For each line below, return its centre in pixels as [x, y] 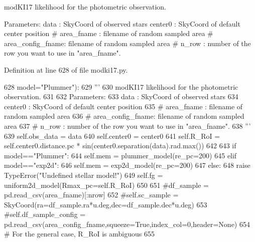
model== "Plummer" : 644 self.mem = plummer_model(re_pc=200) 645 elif [120, 155]
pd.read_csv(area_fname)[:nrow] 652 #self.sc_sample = [91, 195]
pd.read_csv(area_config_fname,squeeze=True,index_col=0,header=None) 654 [127, 224]
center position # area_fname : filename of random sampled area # [109, 33]
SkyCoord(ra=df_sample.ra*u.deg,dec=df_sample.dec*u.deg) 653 [106, 204]
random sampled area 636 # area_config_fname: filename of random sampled [124, 116]
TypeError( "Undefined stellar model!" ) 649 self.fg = [84, 175]
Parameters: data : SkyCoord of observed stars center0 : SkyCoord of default [122, 23]
